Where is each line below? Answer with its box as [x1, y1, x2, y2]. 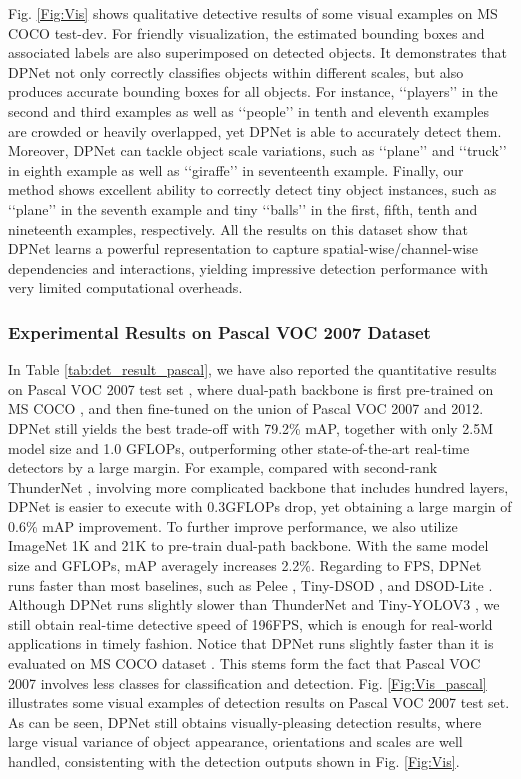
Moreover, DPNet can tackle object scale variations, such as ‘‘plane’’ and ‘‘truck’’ [8, 140, 507, 161]
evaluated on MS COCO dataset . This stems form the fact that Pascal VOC [8, 653, 481, 674]
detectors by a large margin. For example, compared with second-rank [8, 457, 438, 478]
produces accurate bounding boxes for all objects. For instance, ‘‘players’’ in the [8, 81, 498, 102]
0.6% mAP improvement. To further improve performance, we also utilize [8, 515, 458, 536]
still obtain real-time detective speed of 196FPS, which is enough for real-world [8, 613, 493, 634]
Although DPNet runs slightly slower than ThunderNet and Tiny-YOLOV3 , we [8, 594, 500, 615]
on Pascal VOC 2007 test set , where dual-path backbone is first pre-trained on [8, 378, 494, 399]
